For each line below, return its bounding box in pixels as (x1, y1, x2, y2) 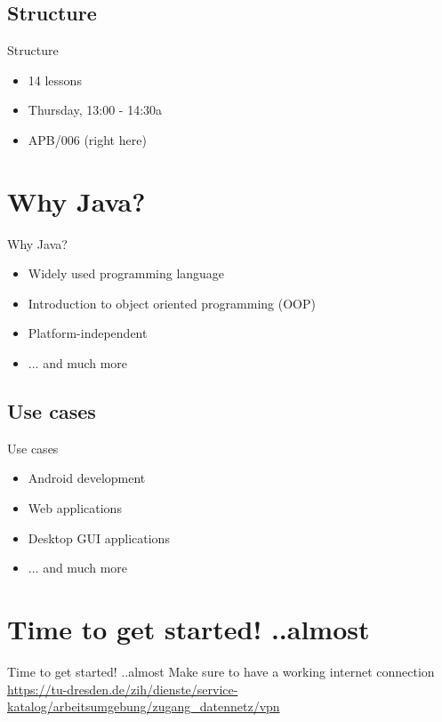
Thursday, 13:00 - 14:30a (28, 100, 163, 119)
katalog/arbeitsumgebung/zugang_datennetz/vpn (7, 697, 280, 716)
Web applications (28, 499, 122, 517)
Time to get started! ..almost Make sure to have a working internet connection (7, 662, 435, 680)
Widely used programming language (28, 264, 225, 283)
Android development (28, 469, 146, 487)
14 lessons (28, 70, 82, 89)
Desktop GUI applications (28, 528, 170, 547)
